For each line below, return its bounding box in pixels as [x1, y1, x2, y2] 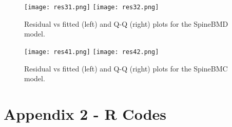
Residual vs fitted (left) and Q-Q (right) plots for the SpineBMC [24, 63, 228, 74]
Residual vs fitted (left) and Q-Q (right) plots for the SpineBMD [24, 18, 228, 29]
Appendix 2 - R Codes [4, 103, 166, 124]
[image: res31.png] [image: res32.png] [24, 4, 159, 11]
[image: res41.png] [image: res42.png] [24, 48, 159, 56]
